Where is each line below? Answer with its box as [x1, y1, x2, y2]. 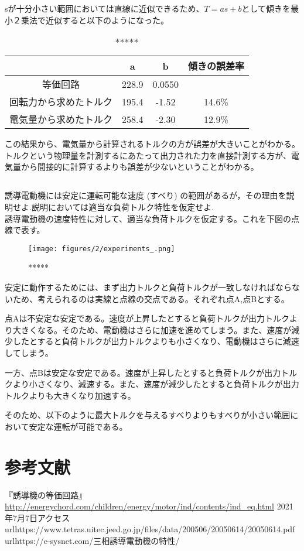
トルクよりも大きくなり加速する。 [5, 389, 136, 401]
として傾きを [241, 2, 291, 14]
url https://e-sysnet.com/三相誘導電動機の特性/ [5, 535, 180, 547]
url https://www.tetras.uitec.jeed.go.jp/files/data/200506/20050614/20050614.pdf [5, 523, 295, 535]
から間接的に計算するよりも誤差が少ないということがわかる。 [21, 160, 259, 173]
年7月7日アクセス [5, 511, 70, 523]
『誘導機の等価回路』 [5, 488, 87, 501]
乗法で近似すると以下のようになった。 [21, 13, 169, 26]
